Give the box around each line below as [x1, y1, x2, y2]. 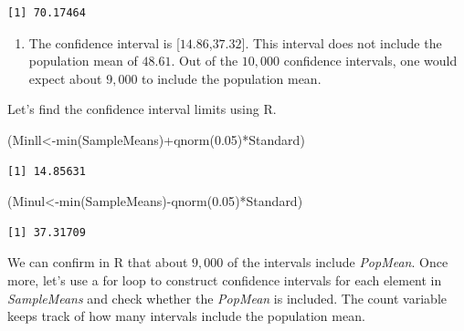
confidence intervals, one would [283, 51, 458, 70]
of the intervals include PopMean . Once [227, 253, 448, 272]
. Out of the [171, 51, 238, 70]
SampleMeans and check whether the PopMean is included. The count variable [7, 288, 447, 307]
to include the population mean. [142, 68, 322, 88]
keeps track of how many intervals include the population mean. [7, 306, 365, 326]
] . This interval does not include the [241, 33, 442, 52]
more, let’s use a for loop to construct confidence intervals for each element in [7, 270, 442, 289]
